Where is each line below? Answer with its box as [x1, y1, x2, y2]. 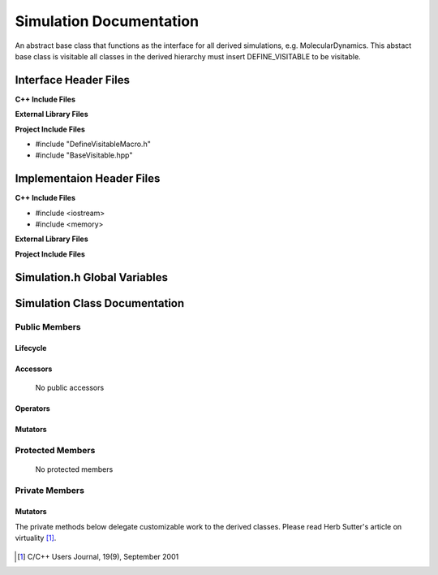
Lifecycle [15, 344, 47, 353]
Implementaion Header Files [15, 171, 161, 186]
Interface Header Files [15, 73, 130, 87]
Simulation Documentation [15, 12, 199, 30]
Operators [15, 403, 50, 413]
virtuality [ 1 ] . [15, 533, 57, 543]
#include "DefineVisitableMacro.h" [35, 139, 152, 149]
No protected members [35, 464, 114, 474]
